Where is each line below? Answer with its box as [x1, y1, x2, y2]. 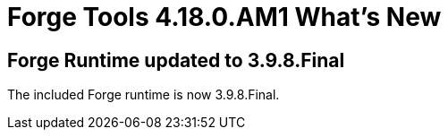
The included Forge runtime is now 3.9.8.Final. [7, 87, 280, 103]
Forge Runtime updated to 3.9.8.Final [7, 48, 345, 72]
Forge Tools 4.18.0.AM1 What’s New [7, 2, 442, 32]
